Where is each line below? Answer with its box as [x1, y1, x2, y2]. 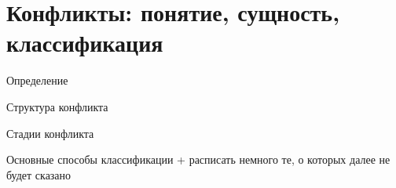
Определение [6, 72, 68, 89]
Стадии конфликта [6, 125, 94, 141]
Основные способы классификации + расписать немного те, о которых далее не [6, 151, 390, 168]
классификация [6, 27, 163, 59]
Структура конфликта [6, 98, 108, 114]
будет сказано [6, 166, 71, 183]
